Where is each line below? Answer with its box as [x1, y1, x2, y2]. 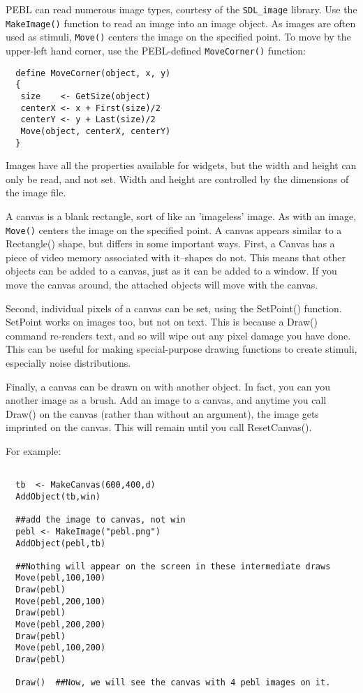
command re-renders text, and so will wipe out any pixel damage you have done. [6, 328, 351, 342]
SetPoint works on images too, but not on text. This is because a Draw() [6, 314, 318, 329]
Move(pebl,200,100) [15, 596, 106, 606]
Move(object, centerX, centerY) [20, 126, 171, 136]
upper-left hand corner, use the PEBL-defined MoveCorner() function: [6, 43, 306, 57]
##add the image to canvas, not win [15, 515, 186, 525]
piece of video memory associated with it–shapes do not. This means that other [6, 249, 346, 264]
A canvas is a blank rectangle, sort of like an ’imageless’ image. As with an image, [6, 209, 357, 223]
